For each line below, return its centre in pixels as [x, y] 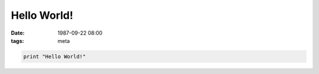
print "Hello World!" [55, 56]
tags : [17, 41]
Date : [18, 33]
